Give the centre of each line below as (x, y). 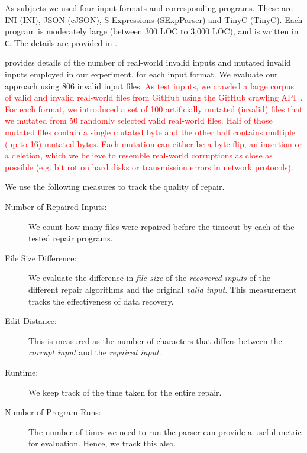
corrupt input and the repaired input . (95, 352)
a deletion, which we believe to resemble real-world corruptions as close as (139, 155)
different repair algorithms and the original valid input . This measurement (163, 289)
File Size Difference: (41, 258)
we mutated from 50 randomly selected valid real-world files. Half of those (139, 120)
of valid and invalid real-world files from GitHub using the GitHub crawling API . (154, 97)
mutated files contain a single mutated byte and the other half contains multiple (150, 132)
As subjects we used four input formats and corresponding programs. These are (149, 8)
